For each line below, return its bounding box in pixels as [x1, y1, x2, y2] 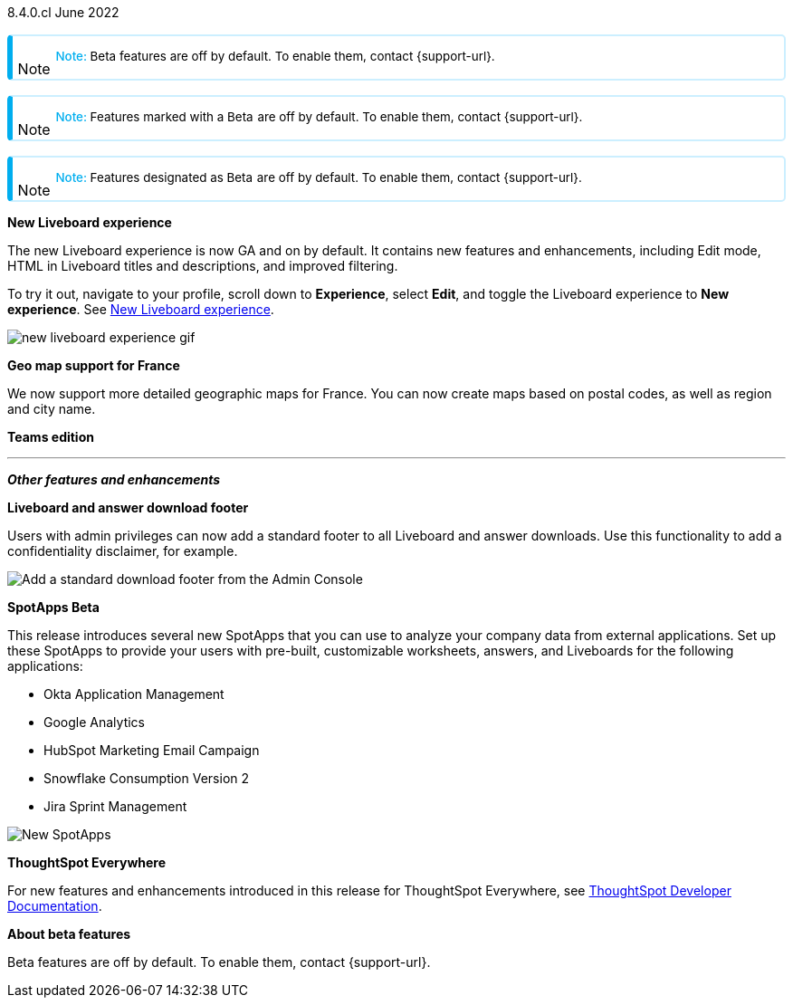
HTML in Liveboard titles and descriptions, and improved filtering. [7, 258, 398, 273]
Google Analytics [43, 714, 145, 730]
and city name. [7, 401, 96, 416]
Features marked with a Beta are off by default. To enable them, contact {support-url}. [90, 110, 583, 124]
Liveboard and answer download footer [7, 500, 249, 515]
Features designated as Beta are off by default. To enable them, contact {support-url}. [90, 170, 582, 185]
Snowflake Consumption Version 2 [43, 770, 250, 786]
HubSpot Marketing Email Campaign [43, 742, 260, 758]
